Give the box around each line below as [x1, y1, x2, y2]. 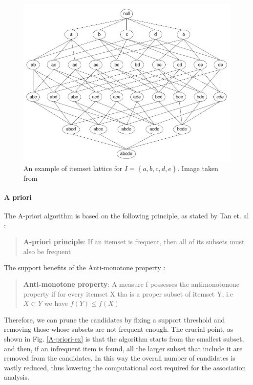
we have [44, 298, 68, 308]
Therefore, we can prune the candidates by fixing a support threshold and [4, 314, 225, 324]
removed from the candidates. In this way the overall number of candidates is [4, 353, 235, 363]
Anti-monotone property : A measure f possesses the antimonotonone [23, 278, 239, 289]
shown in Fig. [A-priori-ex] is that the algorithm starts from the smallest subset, [4, 333, 244, 343]
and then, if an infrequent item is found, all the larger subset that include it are [4, 343, 243, 353]
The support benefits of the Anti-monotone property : [4, 262, 166, 273]
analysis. [4, 372, 29, 382]
